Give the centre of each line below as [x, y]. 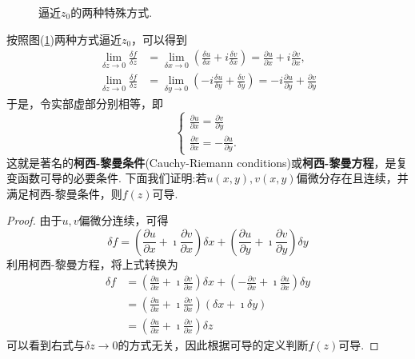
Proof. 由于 [34, 220]
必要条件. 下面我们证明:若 [140, 178]
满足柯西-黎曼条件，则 [64, 193]
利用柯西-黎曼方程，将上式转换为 [92, 263]
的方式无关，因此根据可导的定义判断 [213, 344]
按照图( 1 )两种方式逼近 [64, 39]
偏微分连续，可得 [124, 220]
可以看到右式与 [46, 344]
